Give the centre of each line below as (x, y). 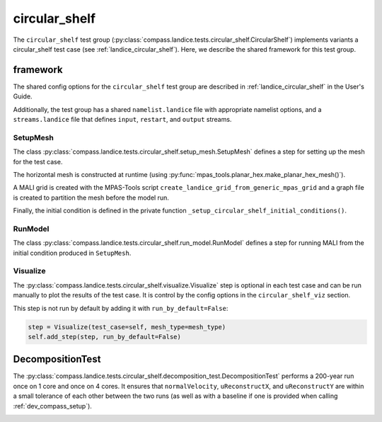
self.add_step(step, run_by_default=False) (105, 337)
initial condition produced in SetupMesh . (72, 253)
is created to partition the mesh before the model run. (91, 198)
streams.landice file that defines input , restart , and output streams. (122, 120)
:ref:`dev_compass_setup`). (52, 406)
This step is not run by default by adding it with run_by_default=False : (121, 308)
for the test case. (38, 161)
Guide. (23, 96)
